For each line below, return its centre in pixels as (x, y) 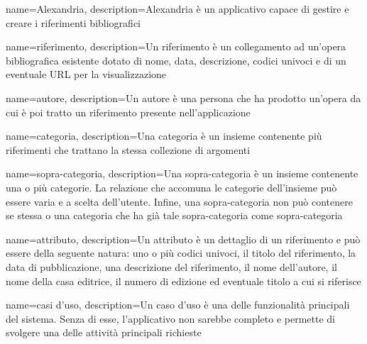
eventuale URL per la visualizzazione (86, 74)
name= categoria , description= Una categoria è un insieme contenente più (164, 136)
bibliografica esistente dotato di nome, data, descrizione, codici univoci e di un (176, 60)
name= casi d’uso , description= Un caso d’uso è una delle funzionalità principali (178, 305)
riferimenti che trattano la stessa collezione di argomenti (128, 149)
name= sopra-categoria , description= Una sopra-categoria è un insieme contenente (182, 173)
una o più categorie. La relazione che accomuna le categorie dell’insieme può (171, 187)
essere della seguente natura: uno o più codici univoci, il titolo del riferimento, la (181, 253)
